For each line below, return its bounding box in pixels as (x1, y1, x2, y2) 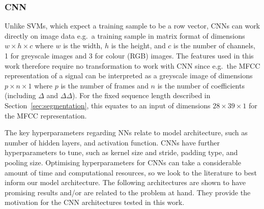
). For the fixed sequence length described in (72, 90, 211, 101)
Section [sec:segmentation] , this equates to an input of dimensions (5, 100, 211, 110)
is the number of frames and (61, 80, 149, 91)
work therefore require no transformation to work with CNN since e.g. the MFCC (5, 60, 260, 71)
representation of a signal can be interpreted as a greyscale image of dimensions (5, 70, 253, 81)
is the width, (63, 40, 103, 51)
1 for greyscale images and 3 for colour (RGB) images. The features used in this (5, 50, 254, 61)
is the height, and (111, 40, 166, 51)
